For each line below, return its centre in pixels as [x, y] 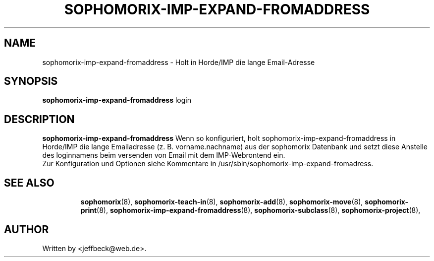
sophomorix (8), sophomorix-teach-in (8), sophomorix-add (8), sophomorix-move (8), [222, 202]
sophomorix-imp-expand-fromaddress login [117, 100]
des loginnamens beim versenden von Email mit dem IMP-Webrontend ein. [164, 155]
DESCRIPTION [39, 119]
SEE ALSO [29, 183]
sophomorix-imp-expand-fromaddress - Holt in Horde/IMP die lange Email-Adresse [179, 62]
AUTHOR [27, 229]
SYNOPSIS [31, 81]
